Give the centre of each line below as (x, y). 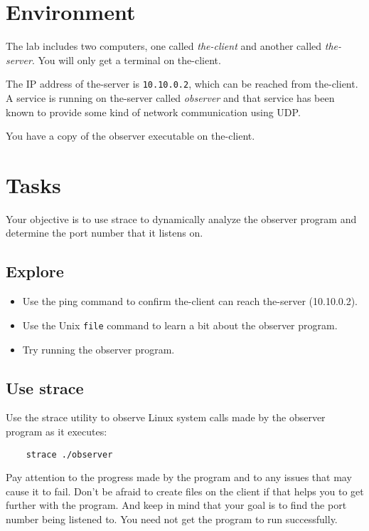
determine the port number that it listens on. (105, 233)
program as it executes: (57, 431)
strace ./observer (69, 454)
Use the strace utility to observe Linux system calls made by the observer (166, 417)
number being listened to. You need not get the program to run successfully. (172, 519)
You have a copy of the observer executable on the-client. (130, 136)
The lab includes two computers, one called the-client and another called (164, 46)
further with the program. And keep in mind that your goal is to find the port (176, 505)
